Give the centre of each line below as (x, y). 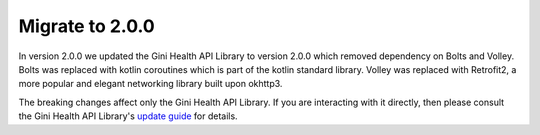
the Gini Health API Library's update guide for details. (128, 116)
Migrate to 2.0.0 (86, 26)
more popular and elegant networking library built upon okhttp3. (150, 84)
